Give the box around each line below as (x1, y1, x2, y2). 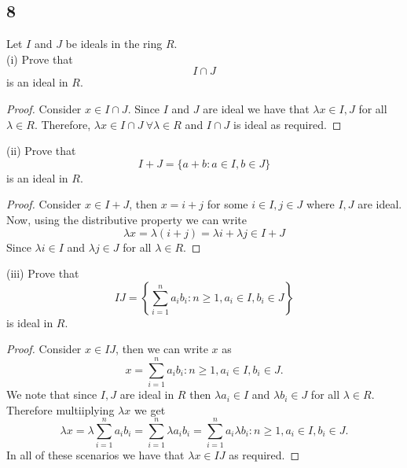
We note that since (6, 386, 97, 403)
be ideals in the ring (65, 35, 163, 52)
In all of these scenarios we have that (6, 447, 185, 463)
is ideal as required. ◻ (233, 116, 342, 132)
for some (207, 196, 248, 212)
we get (134, 401, 166, 418)
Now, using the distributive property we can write (6, 211, 247, 227)
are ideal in (119, 386, 174, 403)
